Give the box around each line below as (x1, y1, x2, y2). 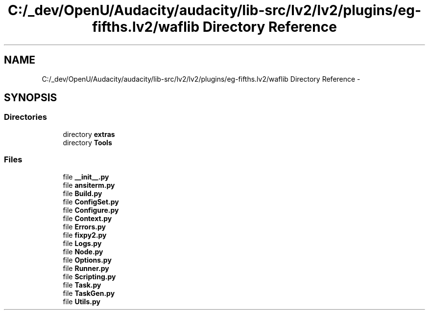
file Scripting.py (63, 272, 116, 281)
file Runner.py (63, 264, 109, 272)
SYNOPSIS (4, 91, 57, 104)
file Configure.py (63, 205, 119, 214)
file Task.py (63, 280, 101, 289)
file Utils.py (63, 297, 100, 306)
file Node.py (63, 247, 103, 256)
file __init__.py (63, 172, 109, 181)
